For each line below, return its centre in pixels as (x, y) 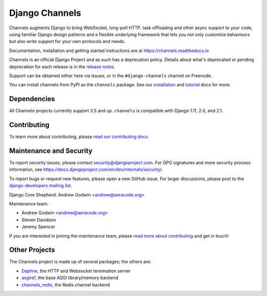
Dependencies (32, 99)
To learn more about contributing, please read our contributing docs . (79, 137)
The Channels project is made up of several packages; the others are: (80, 262)
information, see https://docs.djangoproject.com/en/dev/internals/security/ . (86, 170)
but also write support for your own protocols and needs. (67, 42)
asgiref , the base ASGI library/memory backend (70, 278)
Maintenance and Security (51, 151)
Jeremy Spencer (38, 227)
